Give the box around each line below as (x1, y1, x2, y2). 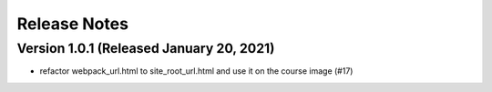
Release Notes (16, 14, 129, 34)
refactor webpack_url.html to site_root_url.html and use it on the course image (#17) (39, 66, 354, 77)
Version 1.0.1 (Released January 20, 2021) (16, 40, 275, 56)
